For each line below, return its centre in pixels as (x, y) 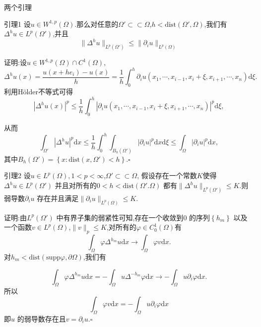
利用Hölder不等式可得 (38, 92)
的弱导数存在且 (41, 318)
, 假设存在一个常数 (167, 175)
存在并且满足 (58, 198)
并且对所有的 (76, 185)
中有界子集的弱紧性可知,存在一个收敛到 (120, 217)
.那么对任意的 (97, 24)
